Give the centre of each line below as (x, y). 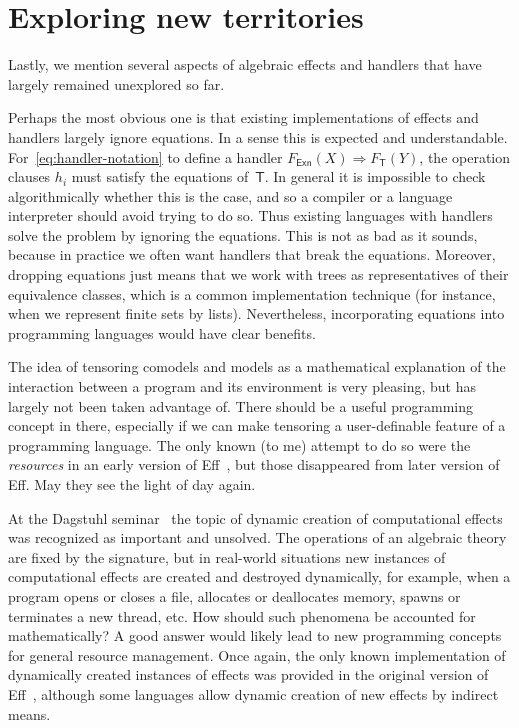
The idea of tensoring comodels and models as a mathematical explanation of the (257, 366)
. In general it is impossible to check (375, 176)
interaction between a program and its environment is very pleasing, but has (242, 386)
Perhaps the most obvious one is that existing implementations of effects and (243, 117)
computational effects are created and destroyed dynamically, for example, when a (259, 576)
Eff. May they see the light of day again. (132, 484)
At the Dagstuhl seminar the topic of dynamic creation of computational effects (255, 517)
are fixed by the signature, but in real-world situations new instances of (227, 556)
